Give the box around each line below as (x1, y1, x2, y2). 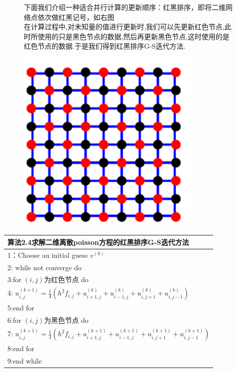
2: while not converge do (7, 262, 81, 272)
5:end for (7, 302, 35, 313)
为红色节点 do (44, 274, 89, 285)
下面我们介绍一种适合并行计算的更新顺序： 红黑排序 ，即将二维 (24, 2, 226, 12)
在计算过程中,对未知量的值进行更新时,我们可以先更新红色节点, (24, 21, 225, 32)
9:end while (7, 356, 42, 366)
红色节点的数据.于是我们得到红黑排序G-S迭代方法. (24, 41, 186, 51)
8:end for (7, 343, 35, 354)
